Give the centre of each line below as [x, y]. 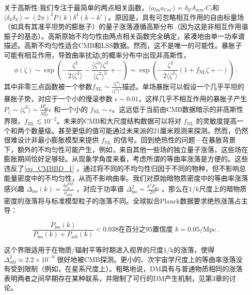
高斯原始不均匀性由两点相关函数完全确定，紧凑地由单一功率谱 [146, 36]
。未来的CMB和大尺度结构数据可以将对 [119, 121]
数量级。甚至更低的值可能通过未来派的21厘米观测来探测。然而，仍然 [139, 130]
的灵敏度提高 [216, 121]
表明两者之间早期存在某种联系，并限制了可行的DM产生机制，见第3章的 [117, 278]
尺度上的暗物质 [223, 189]
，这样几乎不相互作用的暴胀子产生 [193, 99]
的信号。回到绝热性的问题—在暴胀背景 [175, 140]
